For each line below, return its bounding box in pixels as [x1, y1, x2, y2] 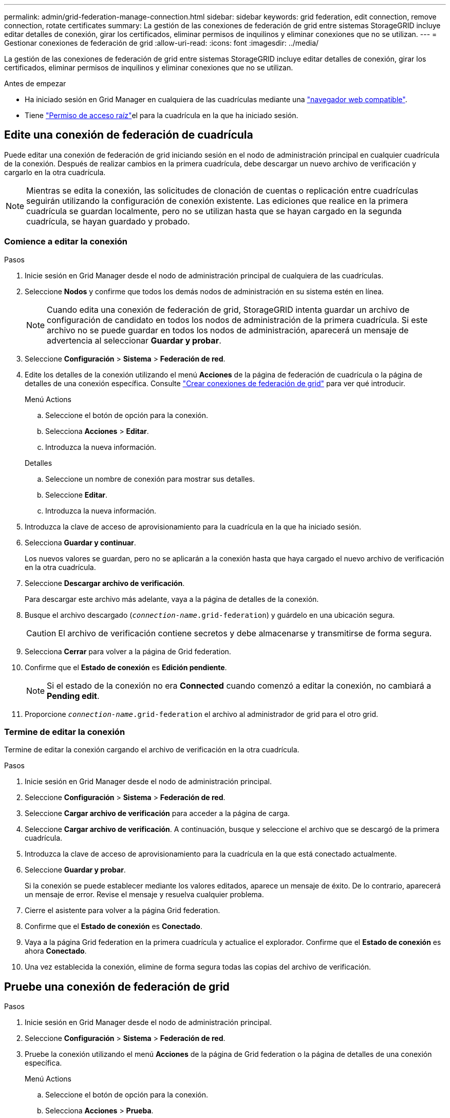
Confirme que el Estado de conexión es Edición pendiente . [25, 662, 227, 672]
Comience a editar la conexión [4, 236, 127, 247]
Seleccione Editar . [45, 490, 108, 499]
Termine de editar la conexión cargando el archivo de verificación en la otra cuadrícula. [4, 745, 299, 754]
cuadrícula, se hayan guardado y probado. [26, 216, 190, 226]
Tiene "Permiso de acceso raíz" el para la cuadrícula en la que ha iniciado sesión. [25, 111, 298, 120]
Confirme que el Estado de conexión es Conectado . [25, 922, 202, 931]
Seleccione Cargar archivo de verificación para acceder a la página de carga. [25, 809, 290, 818]
